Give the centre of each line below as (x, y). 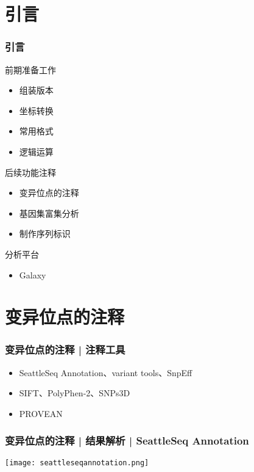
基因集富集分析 (49, 213)
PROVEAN (41, 413)
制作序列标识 (45, 234)
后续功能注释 (30, 172)
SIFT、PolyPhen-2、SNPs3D (75, 393)
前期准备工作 (30, 69)
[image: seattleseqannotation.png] (77, 463)
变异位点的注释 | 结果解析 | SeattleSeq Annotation (127, 441)
